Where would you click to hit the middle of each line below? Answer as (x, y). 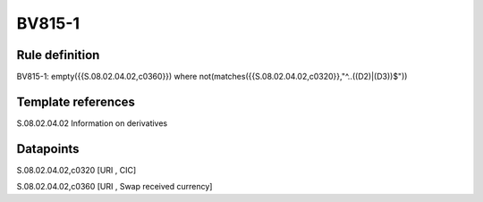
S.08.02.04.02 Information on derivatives (92, 123)
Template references (76, 101)
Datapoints (48, 149)
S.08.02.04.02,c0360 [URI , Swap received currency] (114, 187)
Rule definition (58, 55)
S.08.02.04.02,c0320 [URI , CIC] (76, 170)
